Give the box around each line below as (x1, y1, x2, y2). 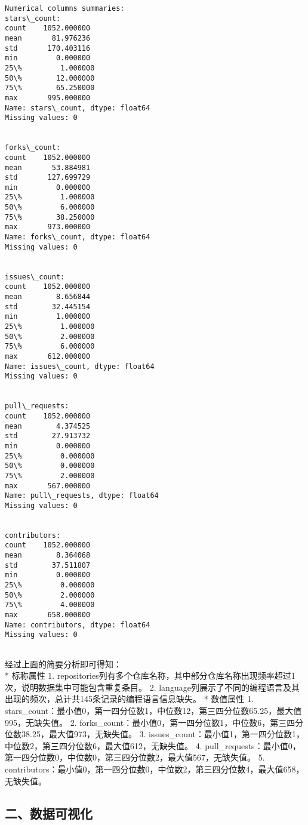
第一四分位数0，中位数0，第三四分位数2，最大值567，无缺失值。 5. (5, 751, 265, 764)
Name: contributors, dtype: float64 (5, 620, 150, 629)
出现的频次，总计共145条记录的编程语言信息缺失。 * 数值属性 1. (5, 692, 254, 705)
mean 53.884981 (5, 163, 91, 172)
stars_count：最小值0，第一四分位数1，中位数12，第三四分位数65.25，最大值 (5, 704, 302, 717)
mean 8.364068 (5, 551, 91, 560)
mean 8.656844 (5, 293, 91, 301)
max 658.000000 (5, 611, 91, 620)
